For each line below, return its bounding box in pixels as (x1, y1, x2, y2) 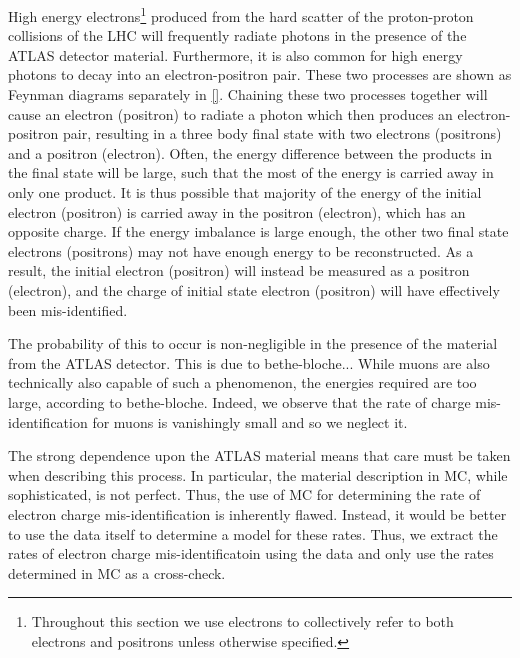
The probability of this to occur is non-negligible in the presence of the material (8, 333, 498, 354)
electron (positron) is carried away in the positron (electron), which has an (8, 201, 466, 222)
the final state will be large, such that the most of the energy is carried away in (8, 162, 494, 183)
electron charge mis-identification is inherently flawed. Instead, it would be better (8, 503, 507, 524)
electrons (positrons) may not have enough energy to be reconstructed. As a (8, 240, 474, 261)
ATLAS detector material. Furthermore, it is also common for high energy (8, 44, 463, 65)
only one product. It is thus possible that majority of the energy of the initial (8, 182, 482, 202)
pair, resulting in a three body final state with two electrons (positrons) (62, 123, 502, 144)
